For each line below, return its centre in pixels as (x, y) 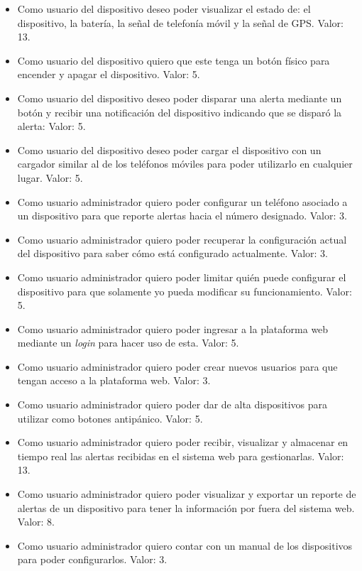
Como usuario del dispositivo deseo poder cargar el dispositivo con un (169, 149)
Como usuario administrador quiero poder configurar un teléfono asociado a (182, 201)
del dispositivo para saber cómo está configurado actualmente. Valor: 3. (172, 253)
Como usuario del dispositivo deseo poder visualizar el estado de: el (164, 9)
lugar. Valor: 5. (50, 177)
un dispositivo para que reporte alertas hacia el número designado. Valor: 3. (182, 216)
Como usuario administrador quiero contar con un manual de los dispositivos (185, 545)
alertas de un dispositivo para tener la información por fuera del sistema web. (186, 507)
